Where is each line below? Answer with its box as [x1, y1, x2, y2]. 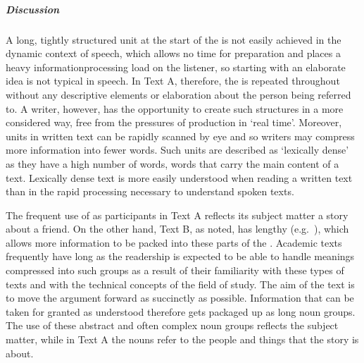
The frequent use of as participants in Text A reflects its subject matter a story [6, 207, 349, 222]
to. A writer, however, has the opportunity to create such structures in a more [6, 101, 344, 116]
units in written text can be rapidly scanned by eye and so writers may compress [6, 128, 355, 143]
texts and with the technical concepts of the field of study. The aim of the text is [6, 276, 355, 291]
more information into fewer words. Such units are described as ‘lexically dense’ [6, 142, 349, 157]
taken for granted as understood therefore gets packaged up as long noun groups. [6, 304, 356, 319]
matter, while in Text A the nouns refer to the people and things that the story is [6, 332, 359, 347]
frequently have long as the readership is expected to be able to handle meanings [6, 249, 355, 264]
